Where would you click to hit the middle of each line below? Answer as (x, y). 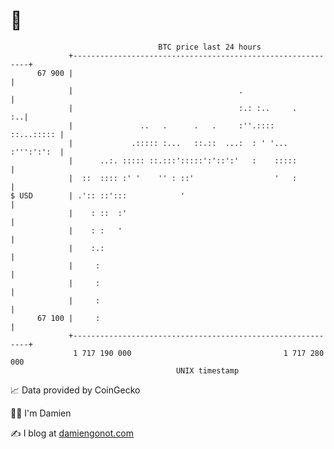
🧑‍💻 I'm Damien (41, 413)
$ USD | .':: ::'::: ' (98, 195)
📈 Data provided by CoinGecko (75, 390)
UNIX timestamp (207, 370)
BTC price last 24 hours (210, 47)
